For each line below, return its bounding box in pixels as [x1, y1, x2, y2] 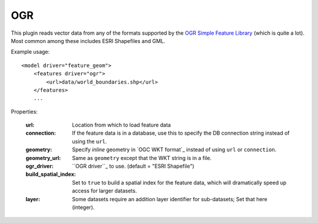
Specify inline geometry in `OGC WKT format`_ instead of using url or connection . [72, 146, 277, 153]
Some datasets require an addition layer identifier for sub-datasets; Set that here [72, 195, 268, 202]
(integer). [72, 204, 95, 211]
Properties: [11, 108, 38, 115]
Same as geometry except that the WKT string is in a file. [72, 154, 212, 161]
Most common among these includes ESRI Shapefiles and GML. [11, 37, 165, 44]
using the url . [72, 138, 107, 145]
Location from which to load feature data [72, 121, 171, 129]
